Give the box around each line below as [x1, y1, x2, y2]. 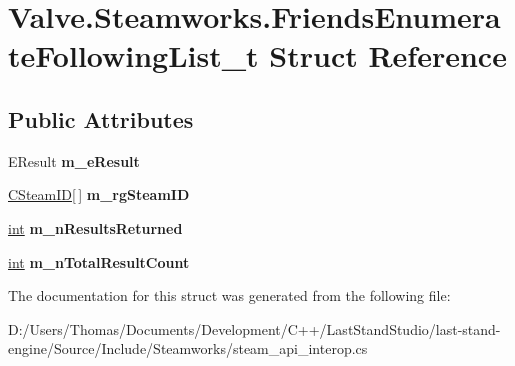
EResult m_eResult [8, 150, 140, 171]
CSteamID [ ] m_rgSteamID [8, 184, 190, 205]
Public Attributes [8, 103, 194, 134]
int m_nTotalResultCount [8, 251, 190, 272]
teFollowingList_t [8, 35, 259, 76]
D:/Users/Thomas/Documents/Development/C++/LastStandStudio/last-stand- [8, 318, 501, 339]
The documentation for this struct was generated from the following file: [8, 285, 451, 306]
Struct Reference [269, 35, 507, 76]
